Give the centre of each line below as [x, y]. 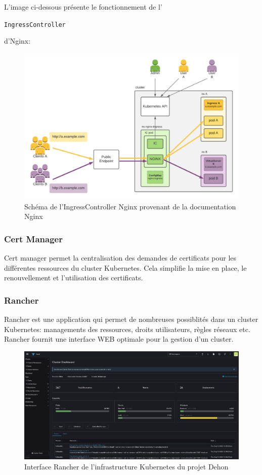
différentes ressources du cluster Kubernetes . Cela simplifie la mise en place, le [125, 267]
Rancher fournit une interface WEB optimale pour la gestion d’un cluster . [119, 339]
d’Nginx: [17, 41]
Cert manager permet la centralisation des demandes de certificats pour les [120, 258]
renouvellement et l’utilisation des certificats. [74, 278]
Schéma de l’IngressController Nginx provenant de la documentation [130, 206]
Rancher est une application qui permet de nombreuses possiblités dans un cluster [131, 319]
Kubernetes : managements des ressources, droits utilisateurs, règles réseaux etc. [127, 329]
